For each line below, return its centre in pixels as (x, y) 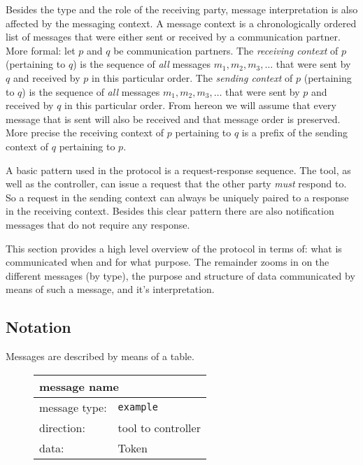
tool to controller (159, 427)
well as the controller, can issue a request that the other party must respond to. (176, 184)
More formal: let (41, 50)
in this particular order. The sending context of (192, 77)
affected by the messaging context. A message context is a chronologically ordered (181, 23)
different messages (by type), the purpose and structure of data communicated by (180, 275)
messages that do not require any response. (98, 224)
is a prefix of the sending (294, 133)
